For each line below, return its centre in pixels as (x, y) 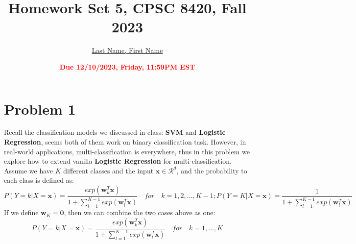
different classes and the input (108, 170)
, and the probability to (212, 170)
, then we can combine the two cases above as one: (140, 212)
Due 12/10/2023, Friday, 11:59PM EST (127, 66)
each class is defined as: (39, 180)
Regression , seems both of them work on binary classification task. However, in (125, 142)
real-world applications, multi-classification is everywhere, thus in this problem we (127, 151)
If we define (21, 212)
